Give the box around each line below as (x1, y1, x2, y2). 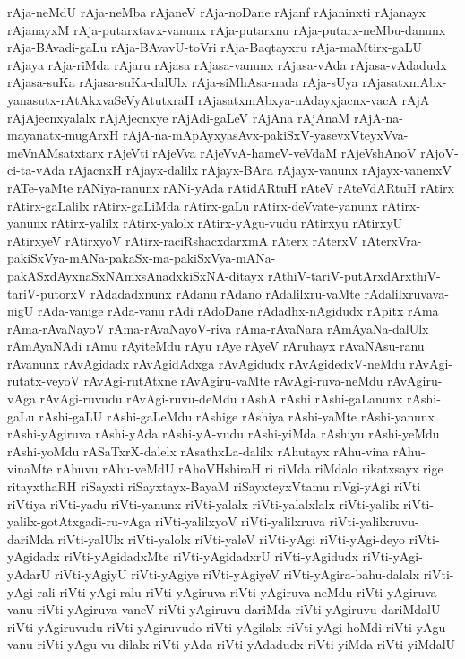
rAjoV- (420, 143, 459, 161)
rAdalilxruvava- (364, 283, 449, 302)
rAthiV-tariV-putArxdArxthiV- (268, 265, 441, 284)
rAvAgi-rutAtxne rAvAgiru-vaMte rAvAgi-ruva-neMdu (83, 371, 383, 390)
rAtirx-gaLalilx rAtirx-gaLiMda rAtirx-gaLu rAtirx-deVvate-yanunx (7, 195, 378, 214)
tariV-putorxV (7, 283, 87, 302)
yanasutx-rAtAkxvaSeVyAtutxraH (7, 90, 194, 108)
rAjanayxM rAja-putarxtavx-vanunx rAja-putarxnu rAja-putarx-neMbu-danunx (7, 20, 446, 39)
